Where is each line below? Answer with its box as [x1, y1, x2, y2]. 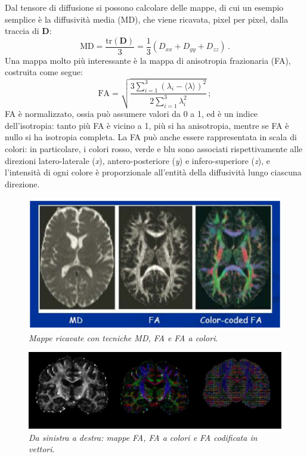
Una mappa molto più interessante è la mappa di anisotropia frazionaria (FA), [5, 54, 291, 66]
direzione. [5, 177, 40, 190]
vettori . [29, 443, 55, 455]
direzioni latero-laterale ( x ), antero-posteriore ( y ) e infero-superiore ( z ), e [5, 154, 271, 166]
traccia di [5, 24, 39, 37]
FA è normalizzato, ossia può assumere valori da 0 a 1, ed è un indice [5, 107, 258, 120]
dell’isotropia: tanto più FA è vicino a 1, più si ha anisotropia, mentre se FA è [5, 119, 289, 131]
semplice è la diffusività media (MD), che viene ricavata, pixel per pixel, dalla [5, 13, 289, 25]
